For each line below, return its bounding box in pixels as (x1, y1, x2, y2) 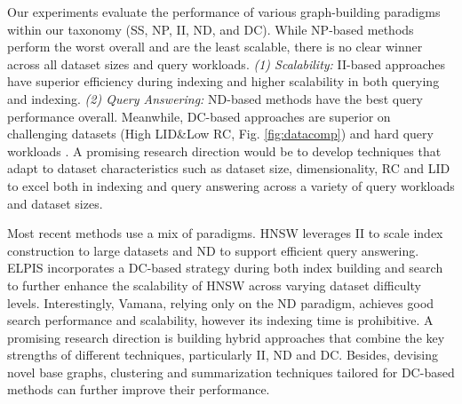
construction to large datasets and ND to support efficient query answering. (7, 241, 419, 259)
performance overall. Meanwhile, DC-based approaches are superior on (7, 107, 391, 125)
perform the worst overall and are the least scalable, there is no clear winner (7, 37, 423, 56)
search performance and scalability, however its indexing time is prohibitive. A (7, 311, 434, 329)
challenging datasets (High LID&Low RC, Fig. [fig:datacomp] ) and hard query (7, 124, 434, 143)
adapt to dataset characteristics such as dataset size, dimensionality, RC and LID (7, 159, 450, 178)
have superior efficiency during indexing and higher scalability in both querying (7, 72, 440, 91)
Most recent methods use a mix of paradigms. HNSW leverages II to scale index (7, 224, 443, 242)
